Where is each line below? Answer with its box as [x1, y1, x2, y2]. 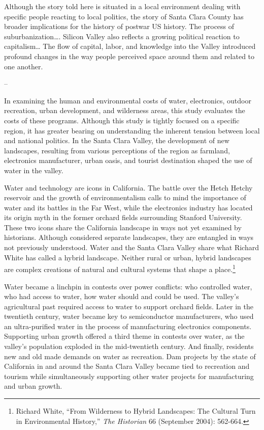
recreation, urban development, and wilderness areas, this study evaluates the [4, 105, 245, 116]
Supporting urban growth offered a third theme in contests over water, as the [4, 331, 245, 341]
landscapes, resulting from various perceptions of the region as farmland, [4, 145, 230, 155]
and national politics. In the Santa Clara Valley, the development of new [4, 135, 229, 146]
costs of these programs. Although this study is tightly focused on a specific [4, 115, 240, 125]
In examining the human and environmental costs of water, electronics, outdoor [4, 95, 251, 105]
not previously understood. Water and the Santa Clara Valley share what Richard [4, 242, 259, 253]
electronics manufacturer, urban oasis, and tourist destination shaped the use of [4, 155, 252, 166]
